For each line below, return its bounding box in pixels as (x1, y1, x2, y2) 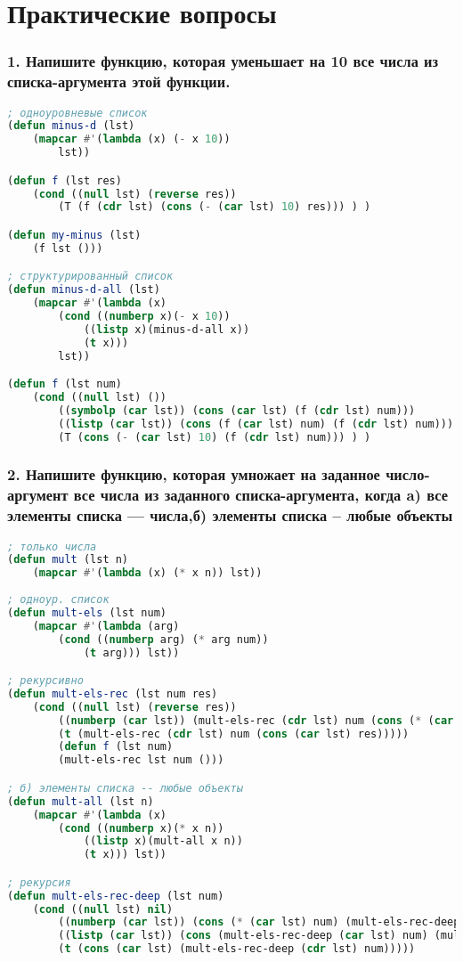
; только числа (7, 540, 97, 553)
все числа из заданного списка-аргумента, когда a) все (73, 484, 448, 506)
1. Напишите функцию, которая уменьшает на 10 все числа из (7, 50, 439, 72)
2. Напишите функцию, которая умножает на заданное (7, 463, 380, 485)
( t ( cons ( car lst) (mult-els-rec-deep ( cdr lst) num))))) (58, 942, 416, 956)
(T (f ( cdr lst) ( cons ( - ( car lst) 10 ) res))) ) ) (58, 200, 371, 214)
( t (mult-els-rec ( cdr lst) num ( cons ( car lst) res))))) (58, 727, 410, 740)
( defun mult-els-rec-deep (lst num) (7, 889, 224, 902)
